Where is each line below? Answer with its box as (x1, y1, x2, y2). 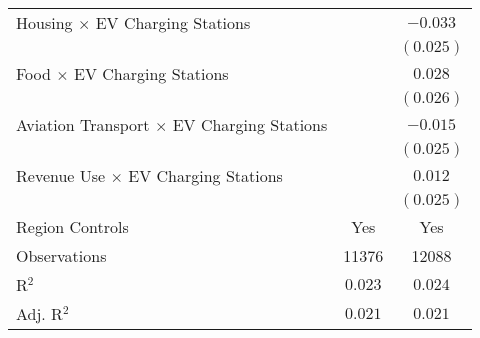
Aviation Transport (16, 113, 150, 136)
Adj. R (16, 302, 63, 325)
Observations (16, 244, 107, 267)
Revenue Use (16, 164, 106, 187)
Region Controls (16, 215, 129, 238)
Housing (16, 11, 73, 34)
